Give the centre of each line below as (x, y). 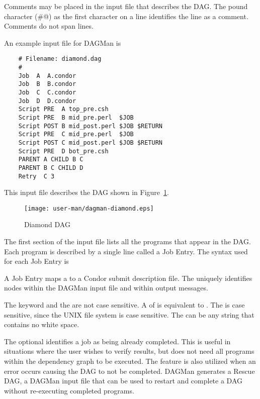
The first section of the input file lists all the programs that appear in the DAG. (127, 241)
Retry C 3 (36, 176)
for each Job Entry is (36, 261)
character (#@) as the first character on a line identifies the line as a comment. (126, 16)
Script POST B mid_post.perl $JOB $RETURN (90, 126)
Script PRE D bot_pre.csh (63, 151)
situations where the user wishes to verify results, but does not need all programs (129, 351)
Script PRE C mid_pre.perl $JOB (76, 134)
